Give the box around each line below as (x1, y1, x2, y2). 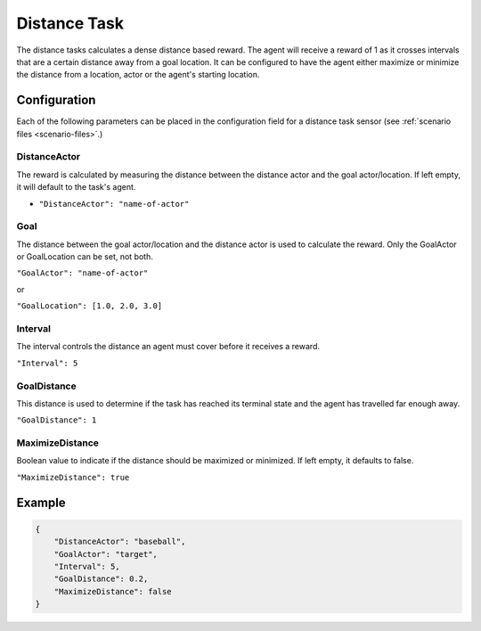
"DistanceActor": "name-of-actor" (38, 199, 190, 209)
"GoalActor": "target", (53, 549, 158, 559)
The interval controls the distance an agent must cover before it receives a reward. (16, 341, 321, 352)
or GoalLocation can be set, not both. (16, 251, 153, 262)
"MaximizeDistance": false (53, 586, 173, 596)
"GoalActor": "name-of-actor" (16, 268, 149, 278)
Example (16, 495, 66, 510)
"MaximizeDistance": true (16, 472, 130, 482)
